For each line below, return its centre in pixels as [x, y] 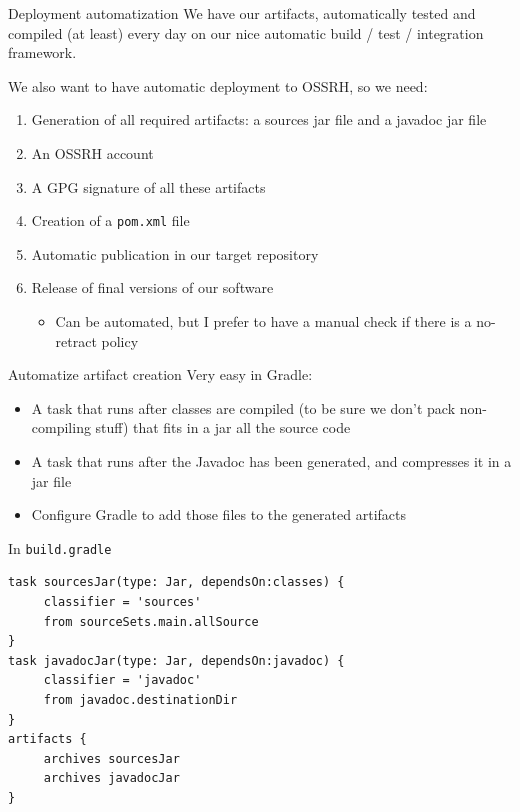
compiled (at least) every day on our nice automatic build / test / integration [246, 32]
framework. [42, 52]
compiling [61, 427]
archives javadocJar [111, 778]
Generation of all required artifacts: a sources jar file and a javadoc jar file [259, 119]
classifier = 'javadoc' [122, 680]
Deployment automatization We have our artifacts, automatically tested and [242, 13]
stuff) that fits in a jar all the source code [223, 427]
